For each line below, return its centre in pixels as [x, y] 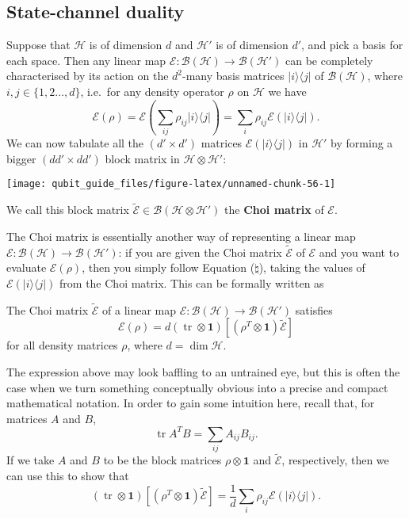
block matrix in [142, 158]
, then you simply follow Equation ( [168, 267]
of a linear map [140, 309]
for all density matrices [62, 345]
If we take [31, 460]
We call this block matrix [68, 210]
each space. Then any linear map [86, 60]
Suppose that [38, 45]
